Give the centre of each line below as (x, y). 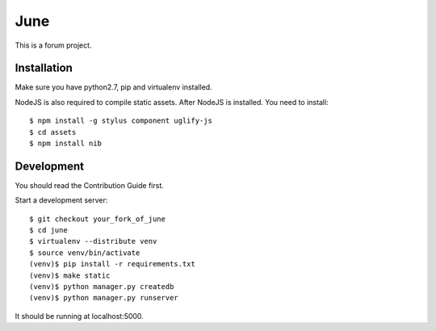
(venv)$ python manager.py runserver (104, 298)
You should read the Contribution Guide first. (90, 185)
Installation (44, 68)
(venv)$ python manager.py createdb (102, 287)
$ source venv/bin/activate (85, 253)
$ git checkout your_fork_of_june (97, 219)
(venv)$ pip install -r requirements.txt (112, 264)
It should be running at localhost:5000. (80, 316)
